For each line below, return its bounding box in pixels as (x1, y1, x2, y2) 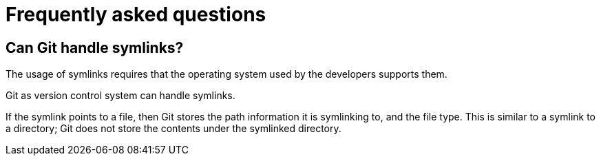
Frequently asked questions (6, 3, 266, 26)
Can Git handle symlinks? (6, 39, 184, 56)
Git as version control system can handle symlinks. (6, 89, 235, 102)
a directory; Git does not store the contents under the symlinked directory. (6, 122, 341, 135)
